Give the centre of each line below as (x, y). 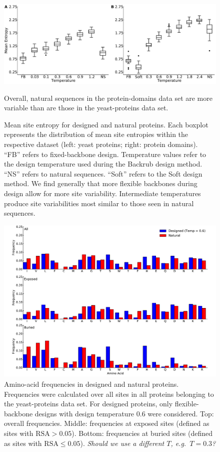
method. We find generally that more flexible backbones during (101, 183)
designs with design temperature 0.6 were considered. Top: (124, 413)
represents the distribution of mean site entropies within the (96, 134)
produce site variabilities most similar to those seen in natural (99, 203)
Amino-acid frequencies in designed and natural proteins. (91, 384)
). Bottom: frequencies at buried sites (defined (142, 433)
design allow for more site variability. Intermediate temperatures (102, 193)
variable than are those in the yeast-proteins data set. (86, 108)
